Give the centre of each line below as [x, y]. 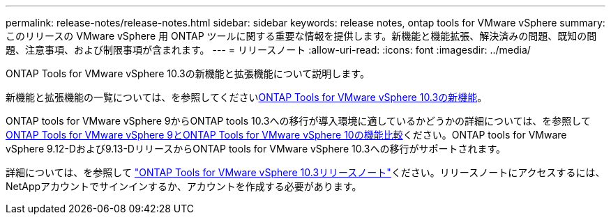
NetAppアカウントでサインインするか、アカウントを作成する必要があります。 [184, 186]
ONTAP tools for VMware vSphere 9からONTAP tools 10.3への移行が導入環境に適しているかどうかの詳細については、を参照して [298, 121]
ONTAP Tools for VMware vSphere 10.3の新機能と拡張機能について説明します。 [188, 73]
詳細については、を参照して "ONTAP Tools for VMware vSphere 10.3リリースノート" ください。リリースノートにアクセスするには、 [305, 172]
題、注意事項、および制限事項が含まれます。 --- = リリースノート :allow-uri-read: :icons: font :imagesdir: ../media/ [268, 50]
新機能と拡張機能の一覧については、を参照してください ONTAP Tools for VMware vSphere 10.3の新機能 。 [247, 97]
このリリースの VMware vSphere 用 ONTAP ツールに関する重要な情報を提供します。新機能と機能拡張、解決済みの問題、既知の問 [301, 36]
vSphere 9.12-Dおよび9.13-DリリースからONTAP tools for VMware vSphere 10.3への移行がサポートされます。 [256, 149]
